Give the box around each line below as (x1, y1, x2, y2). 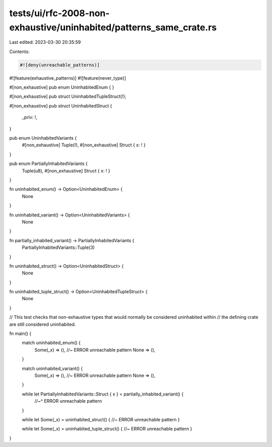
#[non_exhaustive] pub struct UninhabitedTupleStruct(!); (9, 93, 126, 99)
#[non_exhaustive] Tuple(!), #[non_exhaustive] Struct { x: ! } (22, 142, 146, 148)
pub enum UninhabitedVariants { (9, 135, 77, 141)
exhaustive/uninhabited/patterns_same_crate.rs (9, 22, 217, 33)
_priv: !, (22, 114, 38, 121)
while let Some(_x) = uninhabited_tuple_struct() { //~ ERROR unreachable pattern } (22, 426, 192, 432)
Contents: (9, 48, 30, 54)
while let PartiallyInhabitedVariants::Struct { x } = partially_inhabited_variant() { (22, 391, 184, 397)
